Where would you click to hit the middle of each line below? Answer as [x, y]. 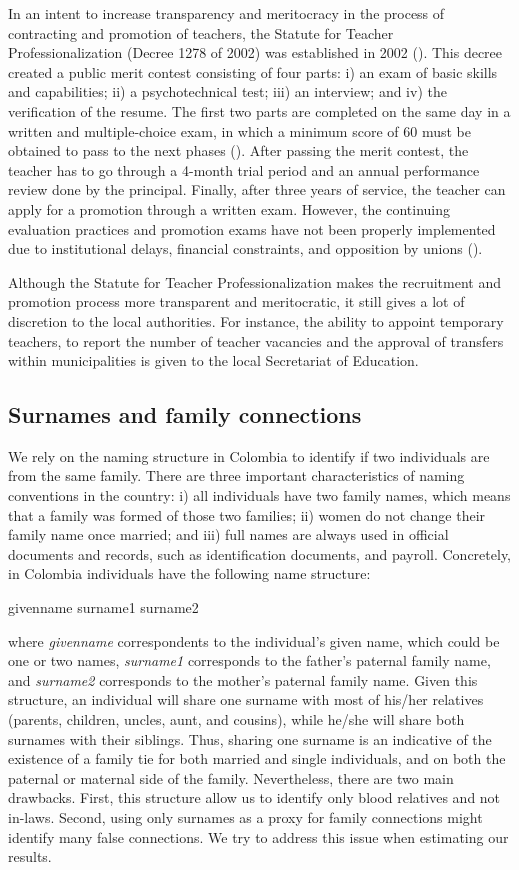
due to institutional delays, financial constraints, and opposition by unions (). [245, 248]
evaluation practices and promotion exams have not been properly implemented [252, 228]
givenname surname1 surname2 [103, 607]
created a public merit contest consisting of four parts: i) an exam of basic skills [253, 71]
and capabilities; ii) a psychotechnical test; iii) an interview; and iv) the [227, 91]
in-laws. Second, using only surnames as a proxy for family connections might [245, 816]
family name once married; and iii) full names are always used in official [228, 534]
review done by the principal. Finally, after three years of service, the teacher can [257, 189]
